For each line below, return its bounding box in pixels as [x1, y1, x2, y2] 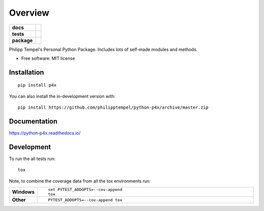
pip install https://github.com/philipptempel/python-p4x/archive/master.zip [18, 105, 209, 110]
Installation [9, 68, 44, 76]
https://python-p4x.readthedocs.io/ [9, 130, 81, 136]
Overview [9, 7, 49, 18]
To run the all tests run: [9, 156, 56, 162]
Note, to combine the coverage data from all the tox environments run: [9, 178, 151, 184]
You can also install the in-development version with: [9, 93, 116, 99]
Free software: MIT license [21, 55, 75, 61]
